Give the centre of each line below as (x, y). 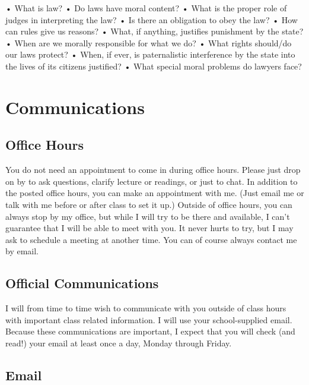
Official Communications (82, 283)
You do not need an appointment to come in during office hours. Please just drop (153, 170)
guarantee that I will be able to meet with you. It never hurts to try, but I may (149, 228)
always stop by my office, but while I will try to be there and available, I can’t (148, 216)
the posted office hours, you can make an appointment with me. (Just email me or (155, 193)
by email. (22, 251)
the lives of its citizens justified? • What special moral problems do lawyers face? (154, 66)
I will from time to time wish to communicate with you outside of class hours (146, 308)
